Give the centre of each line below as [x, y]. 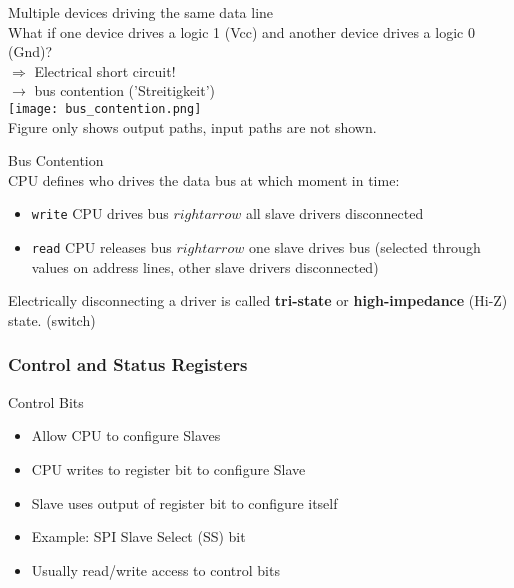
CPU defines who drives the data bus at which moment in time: [204, 179]
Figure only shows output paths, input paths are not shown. [192, 126]
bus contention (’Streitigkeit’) [124, 90]
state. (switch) [52, 319]
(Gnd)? [30, 51]
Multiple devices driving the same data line [141, 12]
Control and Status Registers [128, 364]
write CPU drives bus [100, 213]
